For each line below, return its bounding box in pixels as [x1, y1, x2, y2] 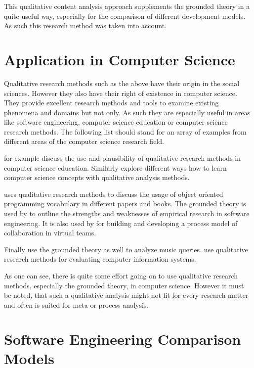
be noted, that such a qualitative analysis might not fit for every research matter [4, 290, 249, 300]
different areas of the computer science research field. [4, 136, 164, 146]
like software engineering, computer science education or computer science [4, 117, 228, 127]
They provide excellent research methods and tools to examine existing [4, 97, 219, 108]
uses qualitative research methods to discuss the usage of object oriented [4, 188, 223, 199]
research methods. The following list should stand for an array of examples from [4, 126, 247, 137]
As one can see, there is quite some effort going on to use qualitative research [4, 271, 238, 280]
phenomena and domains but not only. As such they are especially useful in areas [4, 107, 251, 117]
